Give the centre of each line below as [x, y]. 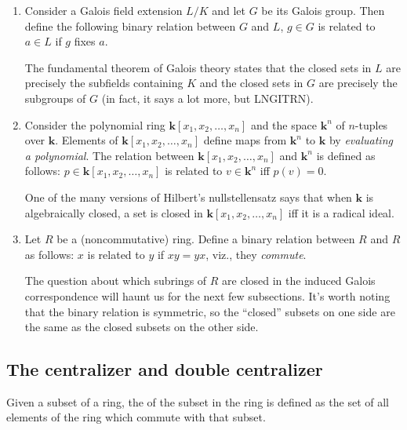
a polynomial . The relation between [109, 155]
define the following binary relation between [130, 26]
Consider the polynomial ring [95, 124]
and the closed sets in [251, 83]
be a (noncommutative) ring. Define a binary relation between [206, 239]
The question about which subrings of [116, 281]
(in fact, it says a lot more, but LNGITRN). [207, 98]
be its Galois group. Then [323, 10]
